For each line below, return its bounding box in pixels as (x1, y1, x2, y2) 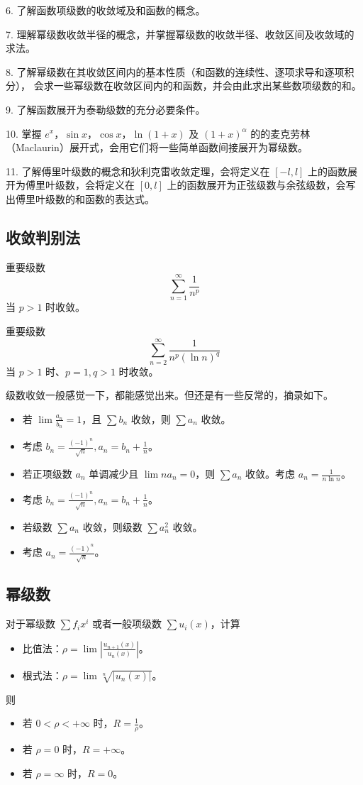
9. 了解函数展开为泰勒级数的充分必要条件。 (6, 101, 206, 116)
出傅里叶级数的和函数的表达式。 (6, 191, 155, 206)
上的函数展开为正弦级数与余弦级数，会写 (167, 177, 356, 192)
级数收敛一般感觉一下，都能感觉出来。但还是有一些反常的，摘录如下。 (6, 388, 333, 402)
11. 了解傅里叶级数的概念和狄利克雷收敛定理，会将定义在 (6, 163, 270, 178)
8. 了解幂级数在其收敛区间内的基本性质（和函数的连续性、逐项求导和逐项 (6, 64, 345, 79)
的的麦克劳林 (250, 126, 311, 141)
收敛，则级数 (82, 519, 143, 534)
